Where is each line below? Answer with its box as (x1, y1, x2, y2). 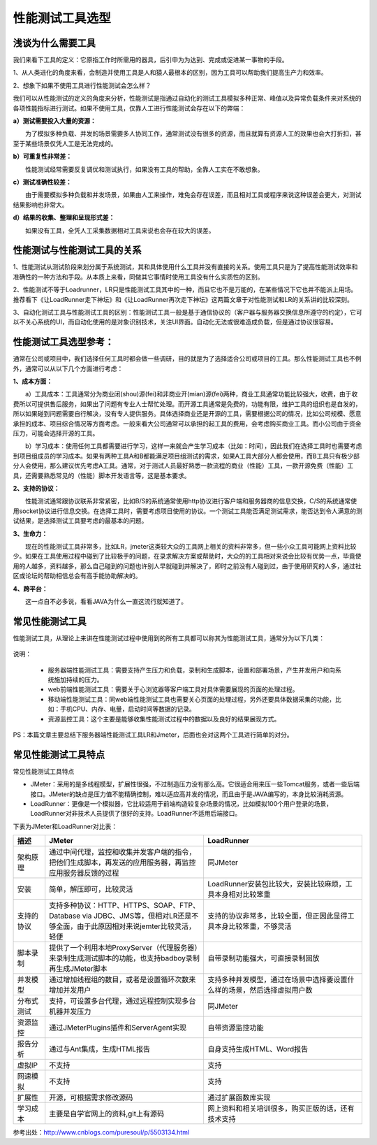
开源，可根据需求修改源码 (49, 1093, 133, 1102)
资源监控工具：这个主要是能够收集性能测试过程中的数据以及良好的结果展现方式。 (47, 714, 281, 723)
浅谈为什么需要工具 (13, 37, 96, 49)
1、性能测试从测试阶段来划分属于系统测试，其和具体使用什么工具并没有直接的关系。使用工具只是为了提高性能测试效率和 (13, 263, 358, 271)
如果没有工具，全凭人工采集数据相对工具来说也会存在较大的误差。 (24, 226, 215, 234)
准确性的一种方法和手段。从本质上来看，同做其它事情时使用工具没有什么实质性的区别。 (13, 273, 264, 281)
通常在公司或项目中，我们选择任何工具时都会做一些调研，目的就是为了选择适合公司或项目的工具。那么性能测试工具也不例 (13, 354, 362, 363)
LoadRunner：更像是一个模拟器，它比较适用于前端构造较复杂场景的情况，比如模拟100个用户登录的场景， (30, 800, 333, 807)
